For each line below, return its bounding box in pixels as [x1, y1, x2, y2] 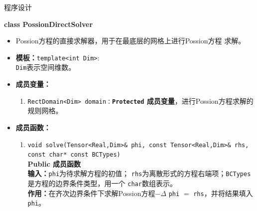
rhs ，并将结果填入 [193, 188, 253, 198]
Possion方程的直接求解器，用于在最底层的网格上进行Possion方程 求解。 [15, 35, 246, 46]
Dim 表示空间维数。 [15, 62, 76, 72]
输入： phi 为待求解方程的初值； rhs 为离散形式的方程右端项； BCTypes [27, 168, 251, 179]
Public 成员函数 [27, 158, 81, 169]
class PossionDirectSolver [4, 18, 93, 29]
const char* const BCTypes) [27, 151, 121, 159]
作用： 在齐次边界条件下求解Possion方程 [27, 188, 155, 198]
